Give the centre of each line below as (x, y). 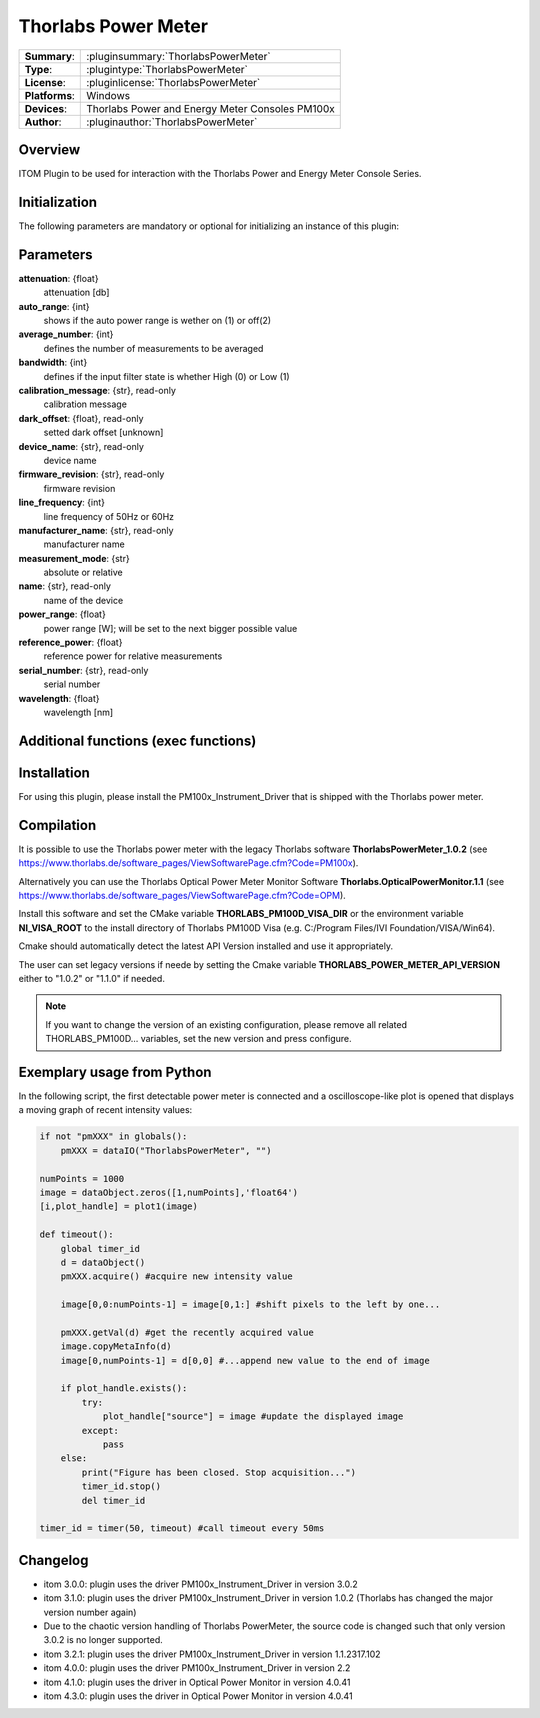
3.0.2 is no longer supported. (103, 1640)
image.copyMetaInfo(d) (116, 1346)
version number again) (90, 1612)
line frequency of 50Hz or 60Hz (109, 516)
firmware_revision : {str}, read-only (91, 474)
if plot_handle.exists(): (124, 1388)
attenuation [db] (76, 292)
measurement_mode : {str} (74, 558)
